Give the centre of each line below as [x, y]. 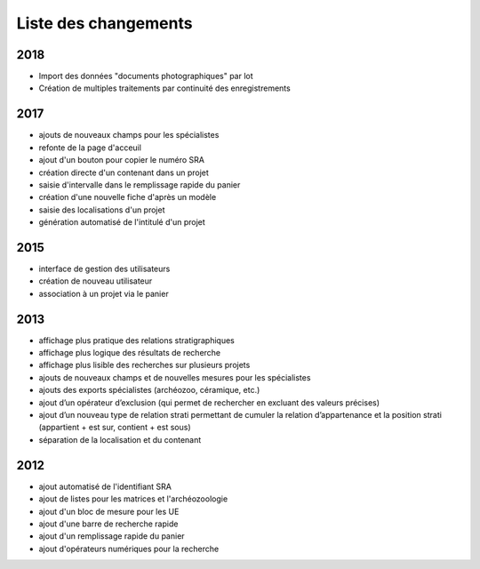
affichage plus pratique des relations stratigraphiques [136, 340]
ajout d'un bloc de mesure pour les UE [109, 511]
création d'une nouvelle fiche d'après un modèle [128, 197]
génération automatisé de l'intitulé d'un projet [122, 222]
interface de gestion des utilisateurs [104, 268]
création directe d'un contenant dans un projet [124, 172]
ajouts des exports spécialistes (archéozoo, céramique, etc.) [149, 390]
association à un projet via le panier [104, 293]
